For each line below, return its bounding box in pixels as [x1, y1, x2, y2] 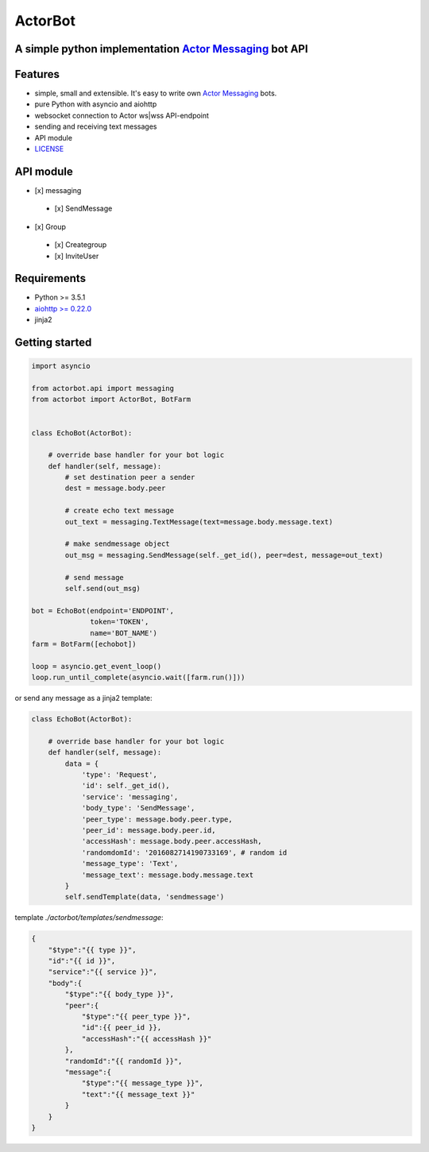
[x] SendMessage [54, 203, 113, 214]
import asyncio [31, 361, 91, 371]
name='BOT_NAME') [90, 628, 158, 637]
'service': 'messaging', [81, 792, 179, 802]
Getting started [14, 336, 92, 349]
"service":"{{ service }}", [48, 968, 158, 976]
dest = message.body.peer [64, 484, 166, 493]
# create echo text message [64, 506, 175, 516]
